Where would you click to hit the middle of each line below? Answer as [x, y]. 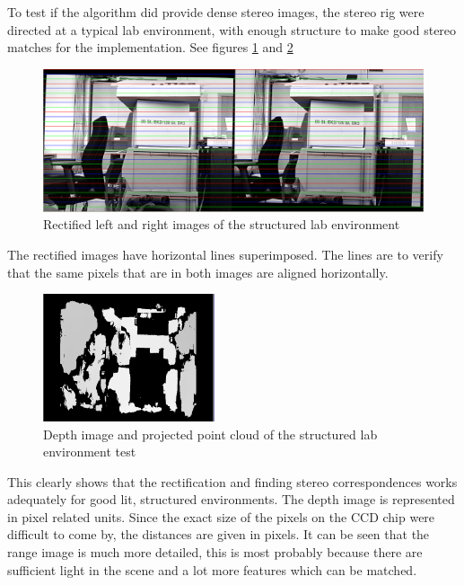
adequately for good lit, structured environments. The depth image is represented [231, 499]
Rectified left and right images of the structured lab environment [222, 224]
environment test [90, 452]
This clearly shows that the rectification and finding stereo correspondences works [232, 481]
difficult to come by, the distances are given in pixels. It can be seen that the [219, 534]
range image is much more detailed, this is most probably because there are [215, 552]
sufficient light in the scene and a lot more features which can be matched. [212, 569]
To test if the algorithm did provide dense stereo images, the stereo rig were [216, 12]
